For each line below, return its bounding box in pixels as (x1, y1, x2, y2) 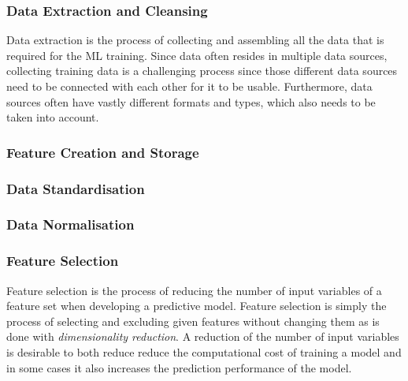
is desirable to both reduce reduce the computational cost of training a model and (6, 343, 402, 360)
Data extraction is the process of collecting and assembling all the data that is (6, 32, 384, 48)
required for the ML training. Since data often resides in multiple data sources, (6, 47, 388, 63)
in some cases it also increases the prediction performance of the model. (6, 359, 352, 375)
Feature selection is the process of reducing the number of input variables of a (6, 282, 382, 298)
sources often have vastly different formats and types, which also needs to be (6, 93, 376, 110)
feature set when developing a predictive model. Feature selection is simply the (6, 297, 387, 314)
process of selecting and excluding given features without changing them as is (6, 312, 380, 329)
